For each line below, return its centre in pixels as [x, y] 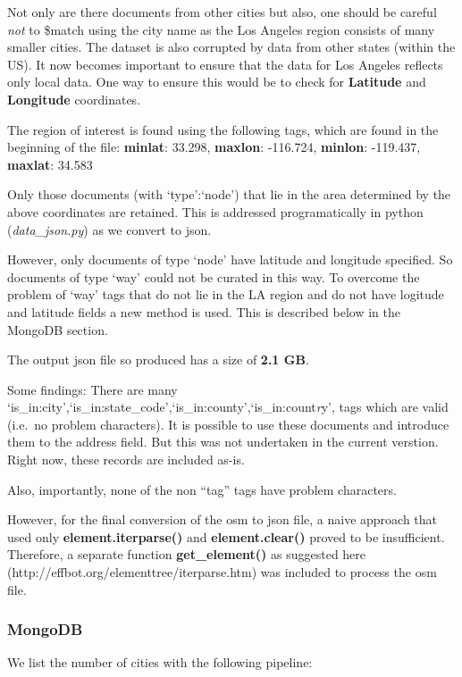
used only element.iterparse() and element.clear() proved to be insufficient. [226, 536]
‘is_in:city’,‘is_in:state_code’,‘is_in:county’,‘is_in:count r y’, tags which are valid [228, 407]
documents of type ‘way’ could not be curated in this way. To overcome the [214, 276]
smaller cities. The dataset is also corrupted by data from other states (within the [231, 47]
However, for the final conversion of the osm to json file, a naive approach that [223, 519]
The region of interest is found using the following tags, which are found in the [223, 129]
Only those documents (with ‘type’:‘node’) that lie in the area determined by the [229, 194]
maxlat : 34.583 [50, 164]
